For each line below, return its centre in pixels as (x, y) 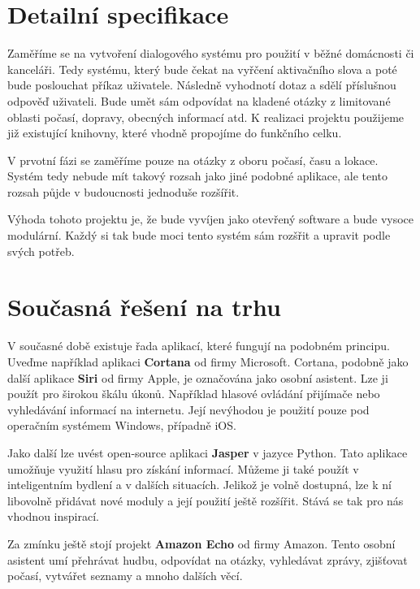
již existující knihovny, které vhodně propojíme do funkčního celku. (175, 133)
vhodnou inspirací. (53, 516)
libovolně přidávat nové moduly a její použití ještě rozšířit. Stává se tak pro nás (206, 500)
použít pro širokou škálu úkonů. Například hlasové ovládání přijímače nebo (194, 394)
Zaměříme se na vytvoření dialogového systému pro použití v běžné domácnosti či (211, 53)
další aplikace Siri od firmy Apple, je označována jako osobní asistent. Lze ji (198, 377)
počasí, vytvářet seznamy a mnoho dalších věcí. (125, 576)
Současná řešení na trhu (144, 307)
